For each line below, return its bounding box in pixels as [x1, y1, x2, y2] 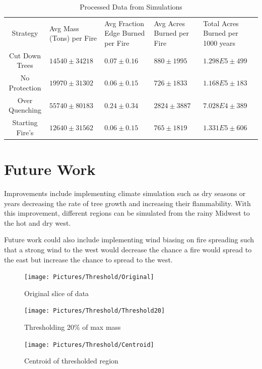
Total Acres [203, 18, 239, 28]
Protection [9, 82, 41, 93]
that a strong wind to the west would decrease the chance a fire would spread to [4, 244, 252, 254]
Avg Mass [49, 23, 79, 33]
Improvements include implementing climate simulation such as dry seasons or [4, 188, 246, 198]
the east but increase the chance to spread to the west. [4, 254, 173, 264]
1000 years [203, 38, 236, 48]
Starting [12, 117, 38, 128]
